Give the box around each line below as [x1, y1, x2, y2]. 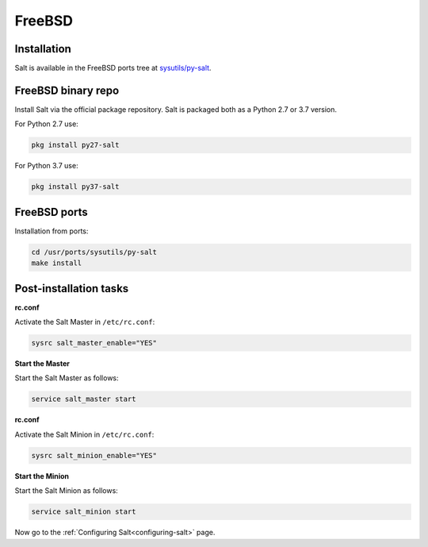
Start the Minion [14, 471, 70, 480]
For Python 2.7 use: [14, 119, 78, 129]
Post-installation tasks [14, 282, 129, 295]
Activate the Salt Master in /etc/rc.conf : [14, 318, 155, 327]
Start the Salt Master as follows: [14, 373, 119, 383]
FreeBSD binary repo [14, 83, 120, 97]
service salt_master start [31, 395, 136, 404]
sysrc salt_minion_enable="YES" [31, 451, 158, 460]
